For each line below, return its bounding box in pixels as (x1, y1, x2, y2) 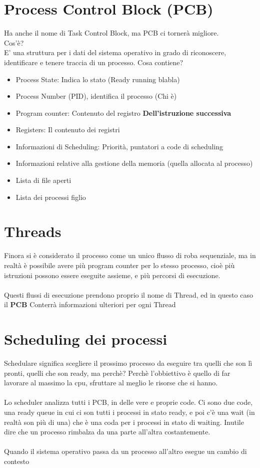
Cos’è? (4, 37, 24, 48)
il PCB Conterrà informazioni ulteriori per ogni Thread (4, 299, 176, 310)
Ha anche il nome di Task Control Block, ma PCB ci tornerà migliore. (4, 28, 219, 38)
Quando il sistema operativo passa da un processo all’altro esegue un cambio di (4, 446, 247, 456)
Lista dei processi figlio (15, 191, 86, 202)
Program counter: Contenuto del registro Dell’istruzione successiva (15, 107, 231, 118)
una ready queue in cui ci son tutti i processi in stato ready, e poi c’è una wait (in (4, 407, 255, 417)
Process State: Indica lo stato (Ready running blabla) (15, 74, 180, 84)
